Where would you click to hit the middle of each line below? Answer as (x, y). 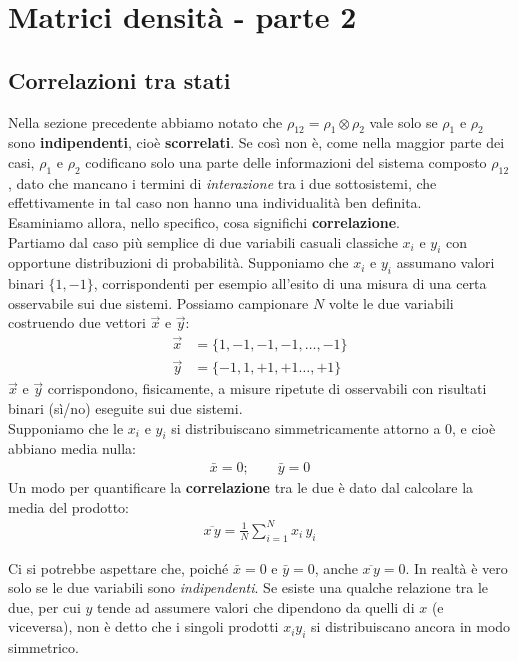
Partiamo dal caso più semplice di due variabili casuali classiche (203, 241)
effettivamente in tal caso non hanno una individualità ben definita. (215, 202)
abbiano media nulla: (72, 448)
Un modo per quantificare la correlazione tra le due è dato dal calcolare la (241, 487)
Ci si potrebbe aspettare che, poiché (118, 567)
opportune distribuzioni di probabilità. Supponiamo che (178, 262)
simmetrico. (43, 647)
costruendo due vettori (77, 322)
